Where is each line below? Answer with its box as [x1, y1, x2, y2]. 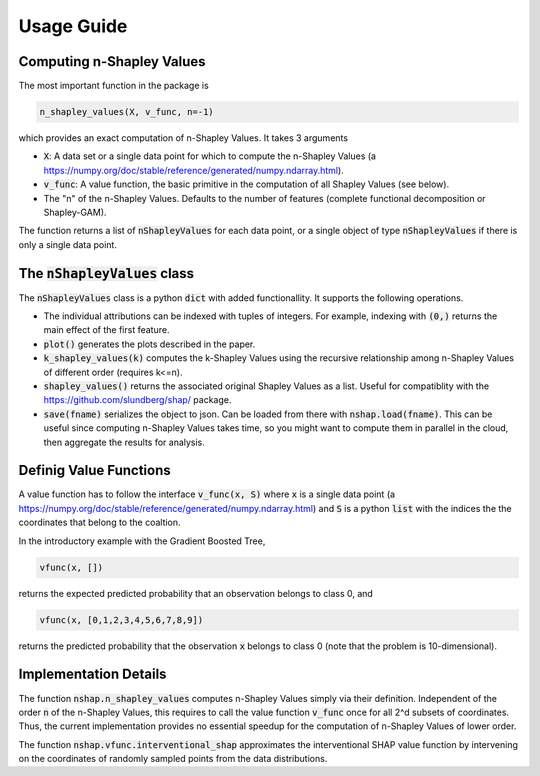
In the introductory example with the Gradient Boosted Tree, [18, 535, 266, 547]
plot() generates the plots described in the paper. [43, 338, 256, 350]
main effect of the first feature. [43, 324, 170, 336]
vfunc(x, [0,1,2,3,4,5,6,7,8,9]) [39, 614, 204, 625]
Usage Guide [18, 15, 128, 37]
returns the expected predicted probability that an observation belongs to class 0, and [18, 587, 374, 599]
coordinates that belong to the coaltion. [18, 516, 181, 529]
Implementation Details [18, 666, 167, 683]
